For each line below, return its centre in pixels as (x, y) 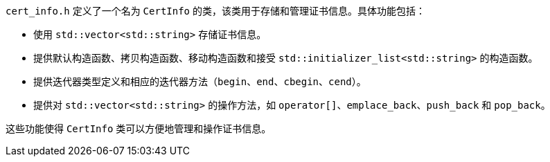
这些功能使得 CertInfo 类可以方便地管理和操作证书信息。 (139, 128)
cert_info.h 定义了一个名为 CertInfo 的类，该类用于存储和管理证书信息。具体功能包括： (215, 11)
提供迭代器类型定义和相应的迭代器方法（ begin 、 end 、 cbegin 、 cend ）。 (200, 81)
